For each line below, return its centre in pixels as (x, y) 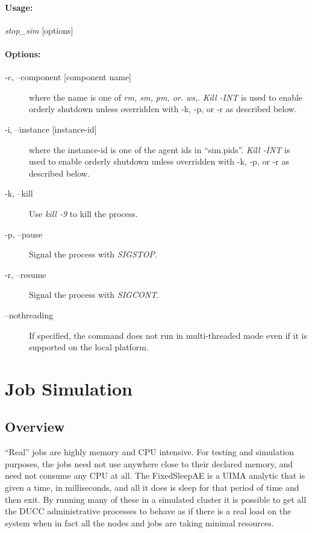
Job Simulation (69, 388)
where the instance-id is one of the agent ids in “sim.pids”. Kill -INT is (160, 149)
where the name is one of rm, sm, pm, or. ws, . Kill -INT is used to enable (166, 97)
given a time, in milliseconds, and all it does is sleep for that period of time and (152, 487)
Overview (35, 427)
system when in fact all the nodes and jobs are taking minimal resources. (139, 522)
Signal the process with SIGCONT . (94, 295)
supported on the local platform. (89, 347)
